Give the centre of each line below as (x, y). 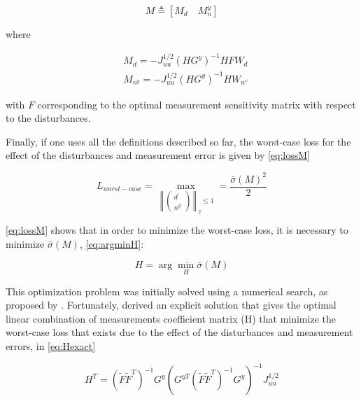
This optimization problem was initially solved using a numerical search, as (167, 291)
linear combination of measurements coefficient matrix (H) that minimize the (171, 318)
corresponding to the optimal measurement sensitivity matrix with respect (197, 104)
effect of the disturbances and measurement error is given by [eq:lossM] (158, 155)
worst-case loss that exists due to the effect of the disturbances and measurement (179, 332)
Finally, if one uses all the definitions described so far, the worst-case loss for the (178, 141)
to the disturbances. (48, 118)
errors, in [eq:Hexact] (51, 345)
